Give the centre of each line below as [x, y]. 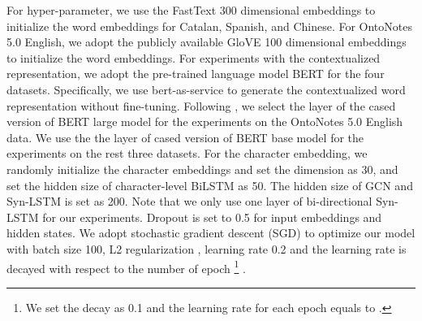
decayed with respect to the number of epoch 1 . [126, 267]
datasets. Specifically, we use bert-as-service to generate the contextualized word [206, 89]
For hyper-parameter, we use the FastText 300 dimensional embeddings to [191, 10]
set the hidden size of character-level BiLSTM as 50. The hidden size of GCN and [210, 185]
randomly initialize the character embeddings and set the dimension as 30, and [202, 169]
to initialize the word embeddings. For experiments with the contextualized [194, 57]
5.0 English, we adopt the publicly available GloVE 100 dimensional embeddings [207, 42]
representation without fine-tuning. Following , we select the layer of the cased [201, 105]
